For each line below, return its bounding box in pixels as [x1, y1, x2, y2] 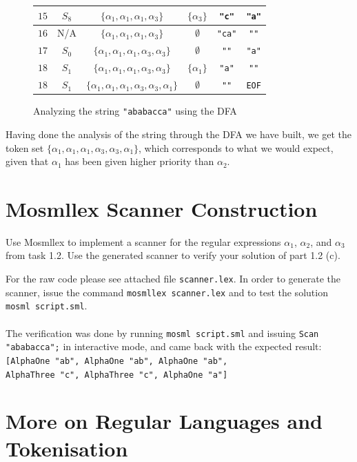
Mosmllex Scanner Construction [6, 194, 318, 222]
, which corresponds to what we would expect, [139, 140, 334, 155]
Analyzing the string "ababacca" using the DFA [33, 104, 237, 118]
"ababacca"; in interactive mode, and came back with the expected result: [6, 339, 322, 354]
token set [6, 140, 44, 155]
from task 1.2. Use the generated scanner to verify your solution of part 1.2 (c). [6, 248, 340, 262]
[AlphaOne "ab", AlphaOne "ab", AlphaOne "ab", [6, 356, 228, 366]
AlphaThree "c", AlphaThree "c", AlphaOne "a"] [6, 369, 228, 380]
